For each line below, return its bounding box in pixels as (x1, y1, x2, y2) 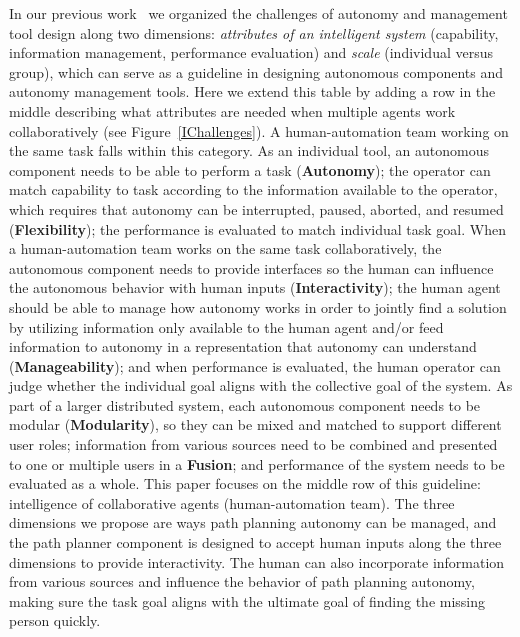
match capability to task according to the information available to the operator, (9, 179, 498, 200)
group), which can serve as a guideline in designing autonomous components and (9, 61, 503, 82)
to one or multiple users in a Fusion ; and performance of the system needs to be (9, 453, 505, 474)
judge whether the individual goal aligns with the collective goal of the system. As (9, 375, 513, 396)
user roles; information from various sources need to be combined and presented (9, 434, 498, 455)
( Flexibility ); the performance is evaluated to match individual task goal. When (9, 218, 506, 239)
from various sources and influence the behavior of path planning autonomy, (9, 571, 475, 592)
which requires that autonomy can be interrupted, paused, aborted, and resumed (9, 198, 504, 219)
